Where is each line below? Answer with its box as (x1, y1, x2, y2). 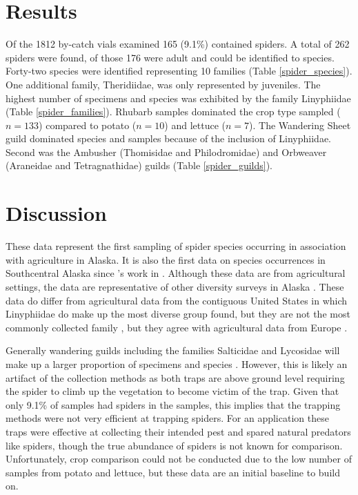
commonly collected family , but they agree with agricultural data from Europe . (6, 320, 348, 334)
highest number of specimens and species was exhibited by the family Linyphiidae (6, 90, 351, 105)
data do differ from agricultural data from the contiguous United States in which (6, 293, 348, 307)
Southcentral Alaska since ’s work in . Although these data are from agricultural (6, 266, 346, 280)
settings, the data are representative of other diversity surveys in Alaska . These (6, 279, 344, 293)
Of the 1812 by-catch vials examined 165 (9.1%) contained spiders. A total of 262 (6, 37, 350, 51)
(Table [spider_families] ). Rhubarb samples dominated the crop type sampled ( (6, 104, 341, 119)
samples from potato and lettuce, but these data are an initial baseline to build (6, 465, 340, 479)
